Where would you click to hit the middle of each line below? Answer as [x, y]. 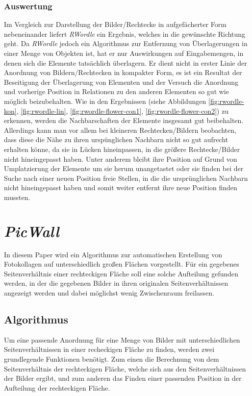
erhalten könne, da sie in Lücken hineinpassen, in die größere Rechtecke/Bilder [122, 149]
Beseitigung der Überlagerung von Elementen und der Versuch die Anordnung [121, 82]
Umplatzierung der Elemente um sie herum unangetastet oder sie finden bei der [124, 168]
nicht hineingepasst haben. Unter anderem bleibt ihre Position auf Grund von [121, 159]
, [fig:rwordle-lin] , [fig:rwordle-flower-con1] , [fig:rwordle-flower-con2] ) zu [123, 111]
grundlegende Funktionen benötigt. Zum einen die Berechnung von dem [112, 359]
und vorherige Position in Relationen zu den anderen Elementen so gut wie [116, 91]
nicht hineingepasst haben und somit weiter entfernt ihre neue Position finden [121, 187]
